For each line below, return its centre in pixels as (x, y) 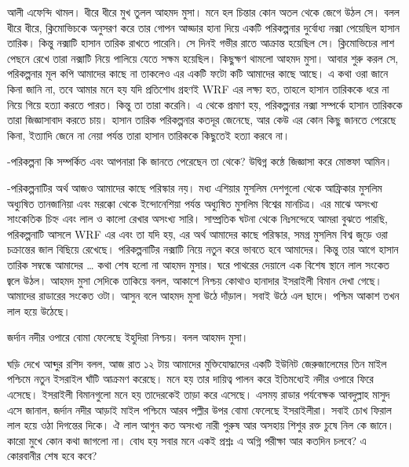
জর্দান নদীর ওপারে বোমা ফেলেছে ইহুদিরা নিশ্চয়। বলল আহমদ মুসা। (128, 337)
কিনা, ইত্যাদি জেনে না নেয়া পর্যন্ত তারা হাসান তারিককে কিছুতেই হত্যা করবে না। (149, 135)
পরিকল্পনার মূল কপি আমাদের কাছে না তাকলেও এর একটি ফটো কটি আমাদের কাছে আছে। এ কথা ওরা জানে (198, 73)
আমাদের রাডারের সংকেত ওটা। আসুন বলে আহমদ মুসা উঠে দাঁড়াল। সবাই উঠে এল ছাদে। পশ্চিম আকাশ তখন (203, 296)
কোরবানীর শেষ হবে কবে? (52, 456)
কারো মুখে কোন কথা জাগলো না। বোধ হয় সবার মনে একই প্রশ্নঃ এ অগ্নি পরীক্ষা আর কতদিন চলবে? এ (187, 440)
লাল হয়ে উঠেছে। (39, 310)
